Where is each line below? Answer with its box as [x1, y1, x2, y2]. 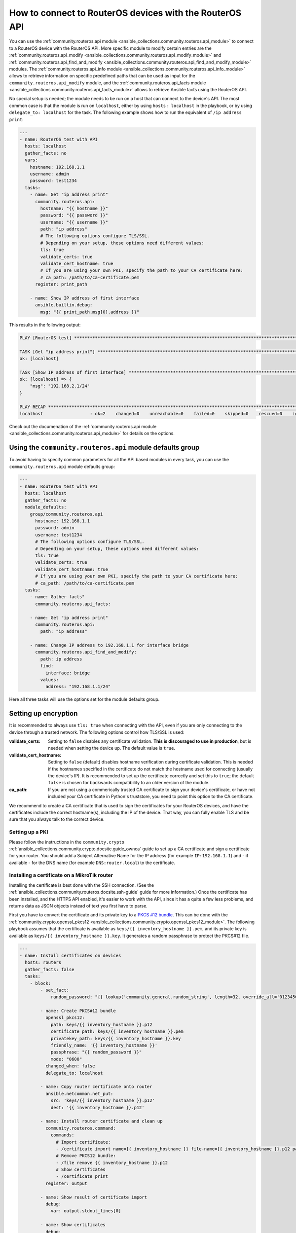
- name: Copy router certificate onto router [40, 1084, 152, 1089]
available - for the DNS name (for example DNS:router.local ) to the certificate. [9, 860, 175, 866]
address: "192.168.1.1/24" [45, 684, 111, 689]
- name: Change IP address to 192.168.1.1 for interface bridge [30, 643, 189, 648]
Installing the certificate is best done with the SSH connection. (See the [9, 882, 154, 888]
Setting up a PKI [9, 829, 48, 835]
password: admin [35, 525, 74, 531]
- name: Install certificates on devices [19, 952, 121, 958]
